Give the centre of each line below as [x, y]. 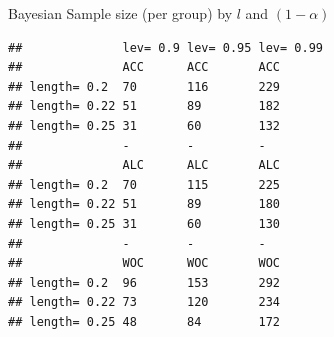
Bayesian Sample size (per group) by [120, 13]
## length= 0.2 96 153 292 [144, 282]
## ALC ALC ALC [144, 165]
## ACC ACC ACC [144, 67]
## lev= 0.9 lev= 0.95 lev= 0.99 [165, 47]
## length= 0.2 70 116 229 [144, 86]
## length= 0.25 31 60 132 [144, 125]
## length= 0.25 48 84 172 [144, 321]
